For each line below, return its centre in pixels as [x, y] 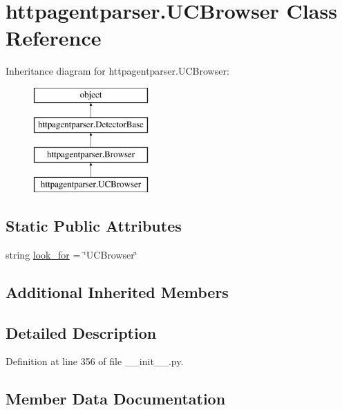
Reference [54, 38]
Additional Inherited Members [117, 291]
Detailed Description [81, 332]
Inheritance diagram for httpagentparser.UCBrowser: [117, 71]
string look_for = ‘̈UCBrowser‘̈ [72, 254]
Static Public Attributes [94, 226]
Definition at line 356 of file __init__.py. [95, 361]
